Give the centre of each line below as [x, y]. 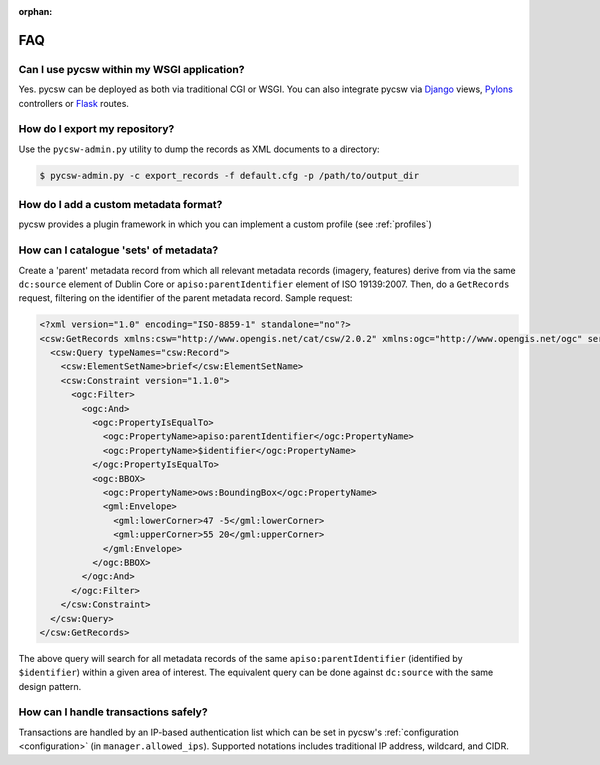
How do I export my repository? [96, 129]
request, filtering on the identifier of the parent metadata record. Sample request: [185, 298]
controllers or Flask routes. [74, 103]
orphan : [35, 11]
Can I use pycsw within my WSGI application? [131, 69]
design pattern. [50, 686]
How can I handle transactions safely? [113, 712]
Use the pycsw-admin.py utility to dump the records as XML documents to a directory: [199, 149]
